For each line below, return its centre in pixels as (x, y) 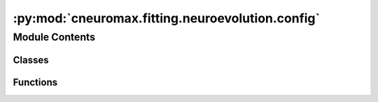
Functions (35, 82)
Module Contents (54, 37)
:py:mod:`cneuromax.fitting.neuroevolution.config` (167, 18)
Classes (31, 60)
